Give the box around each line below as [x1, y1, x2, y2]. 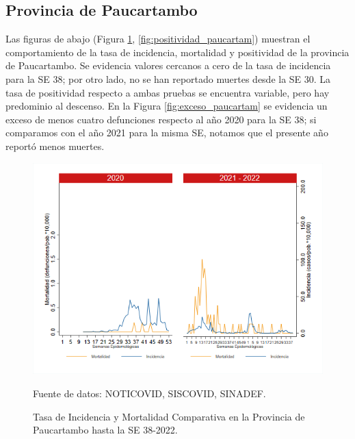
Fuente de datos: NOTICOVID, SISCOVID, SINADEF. [33, 386, 266, 400]
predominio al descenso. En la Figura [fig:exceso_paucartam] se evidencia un [5, 99, 328, 113]
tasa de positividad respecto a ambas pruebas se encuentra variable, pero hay [5, 85, 330, 99]
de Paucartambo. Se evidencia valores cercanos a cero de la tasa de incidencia [5, 58, 331, 73]
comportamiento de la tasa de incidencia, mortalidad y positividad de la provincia [5, 45, 350, 59]
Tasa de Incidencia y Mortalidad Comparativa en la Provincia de [33, 409, 305, 423]
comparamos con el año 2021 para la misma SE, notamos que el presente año [5, 125, 328, 140]
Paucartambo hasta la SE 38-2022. [33, 423, 178, 437]
